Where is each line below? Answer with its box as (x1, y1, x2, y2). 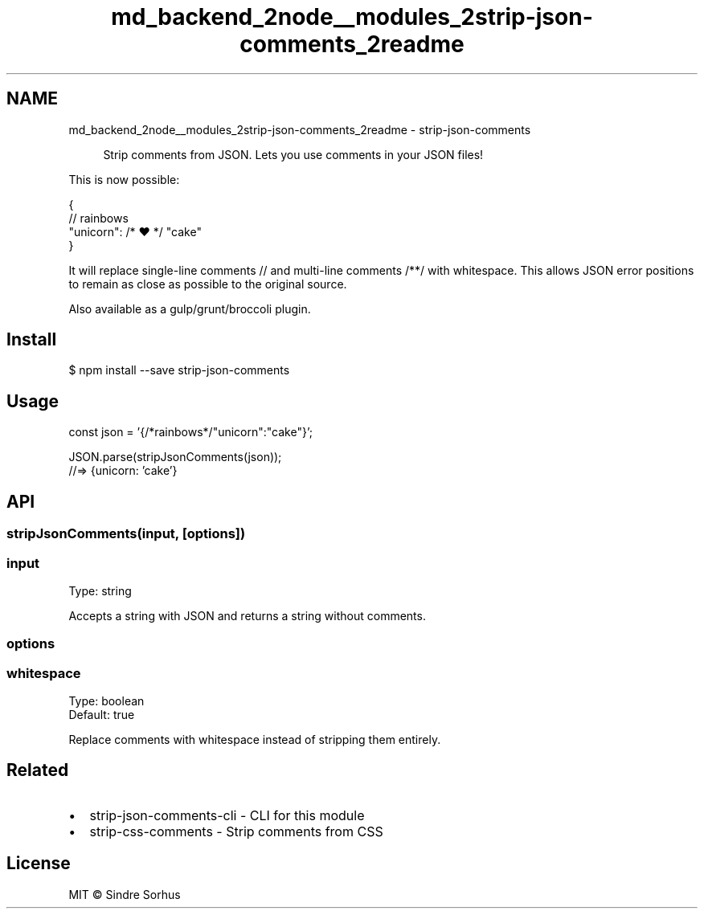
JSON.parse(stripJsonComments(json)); (68, 450, 282, 464)
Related (6, 760, 69, 781)
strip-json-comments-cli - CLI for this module (89, 807, 365, 823)
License (6, 853, 71, 874)
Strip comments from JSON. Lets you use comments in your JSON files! (103, 147, 484, 161)
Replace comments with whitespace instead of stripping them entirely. (68, 733, 441, 746)
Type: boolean (68, 694, 145, 708)
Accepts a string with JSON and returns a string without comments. (68, 608, 426, 623)
